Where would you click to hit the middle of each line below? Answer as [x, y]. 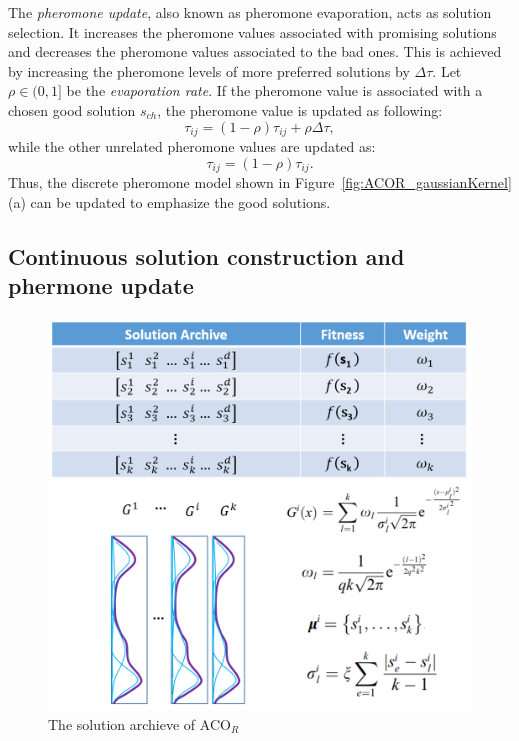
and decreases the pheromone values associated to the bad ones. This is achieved [255, 51]
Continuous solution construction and [206, 255]
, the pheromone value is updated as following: [300, 109]
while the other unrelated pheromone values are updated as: [192, 146]
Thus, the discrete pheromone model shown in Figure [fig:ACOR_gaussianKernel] [260, 182]
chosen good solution [72, 109]
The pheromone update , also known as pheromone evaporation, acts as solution [250, 12]
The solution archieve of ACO [139, 723]
